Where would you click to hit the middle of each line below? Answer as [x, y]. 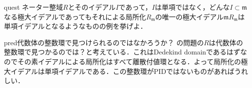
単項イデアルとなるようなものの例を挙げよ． [76, 26]
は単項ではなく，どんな [192, 7]
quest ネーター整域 [34, 7]
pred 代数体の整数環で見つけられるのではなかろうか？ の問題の [104, 42]
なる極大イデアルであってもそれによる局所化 [75, 16]
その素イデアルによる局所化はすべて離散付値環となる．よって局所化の [129, 61]
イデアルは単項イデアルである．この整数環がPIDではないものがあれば [122, 71]
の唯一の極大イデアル [189, 16]
